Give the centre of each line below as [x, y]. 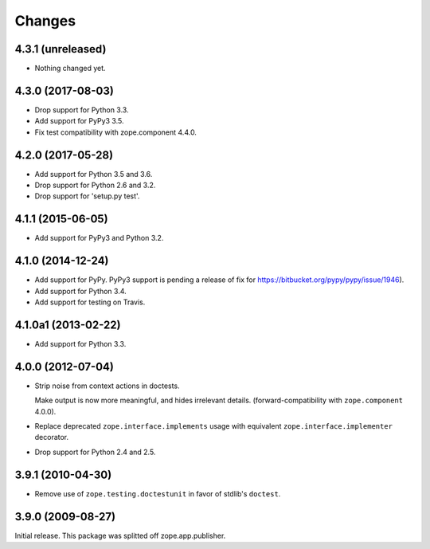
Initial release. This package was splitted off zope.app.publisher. [120, 535]
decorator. [52, 437]
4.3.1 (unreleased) [61, 49]
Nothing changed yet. [70, 69]
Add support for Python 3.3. [80, 343]
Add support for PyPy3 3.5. [79, 121]
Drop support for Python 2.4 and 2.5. [95, 452]
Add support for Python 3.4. [80, 291]
